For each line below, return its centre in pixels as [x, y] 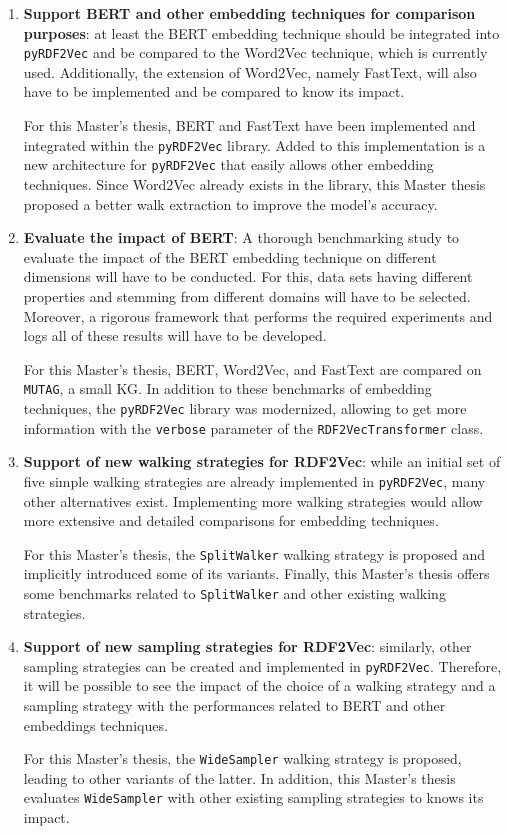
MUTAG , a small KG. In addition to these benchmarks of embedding [227, 388]
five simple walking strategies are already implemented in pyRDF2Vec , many [254, 480]
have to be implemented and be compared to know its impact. [214, 91]
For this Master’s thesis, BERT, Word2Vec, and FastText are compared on [252, 368]
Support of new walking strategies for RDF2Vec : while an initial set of [262, 461]
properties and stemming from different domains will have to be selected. [247, 295]
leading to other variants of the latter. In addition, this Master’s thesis [239, 777]
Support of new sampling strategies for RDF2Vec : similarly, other [247, 646]
